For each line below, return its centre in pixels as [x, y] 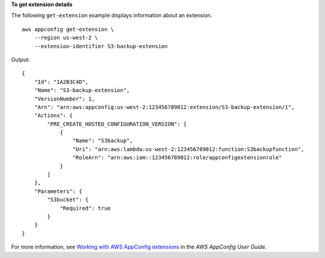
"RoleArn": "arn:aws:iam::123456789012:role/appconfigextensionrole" [177, 158]
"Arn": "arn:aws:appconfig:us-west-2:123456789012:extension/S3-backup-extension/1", [164, 107]
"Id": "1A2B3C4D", [61, 82]
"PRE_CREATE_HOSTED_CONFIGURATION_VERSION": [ [117, 124]
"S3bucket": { [68, 200]
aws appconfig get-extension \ [68, 29]
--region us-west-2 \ [66, 38]
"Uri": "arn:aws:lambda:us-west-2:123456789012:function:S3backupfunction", [188, 149]
